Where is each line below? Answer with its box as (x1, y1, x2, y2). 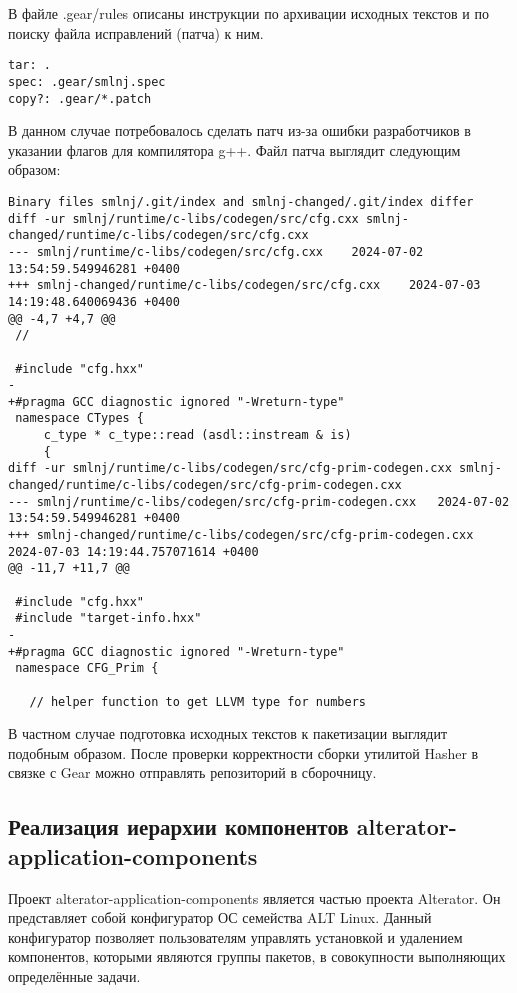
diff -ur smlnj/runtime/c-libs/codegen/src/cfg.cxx (8, 211, 359, 226)
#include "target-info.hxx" (15, 611, 202, 626)
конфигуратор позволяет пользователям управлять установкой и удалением (8, 926, 463, 947)
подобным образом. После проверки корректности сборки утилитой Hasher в (8, 742, 479, 763)
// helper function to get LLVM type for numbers (29, 694, 366, 709)
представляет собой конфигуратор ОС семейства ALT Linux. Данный (8, 907, 432, 928)
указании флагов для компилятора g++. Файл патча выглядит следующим (8, 139, 461, 160)
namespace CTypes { (15, 411, 145, 426)
